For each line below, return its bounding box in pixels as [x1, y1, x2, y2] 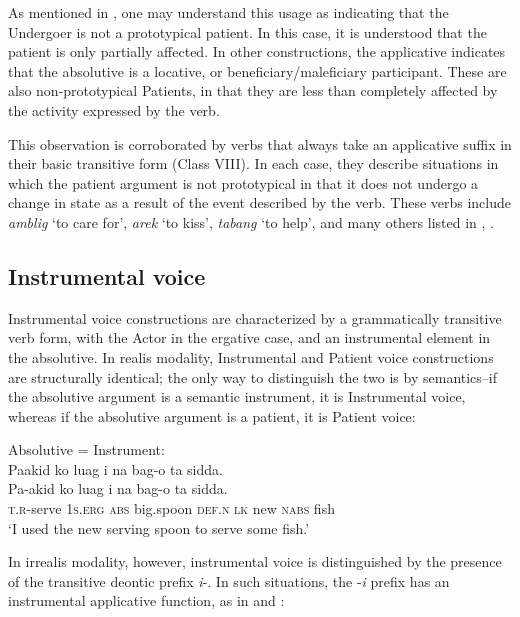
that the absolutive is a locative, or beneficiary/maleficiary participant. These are [8, 60, 507, 81]
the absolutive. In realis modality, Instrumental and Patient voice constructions [8, 346, 494, 367]
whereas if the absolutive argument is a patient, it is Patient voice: [8, 405, 416, 426]
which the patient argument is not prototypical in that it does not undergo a [8, 172, 479, 193]
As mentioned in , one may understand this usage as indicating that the [8, 2, 449, 22]
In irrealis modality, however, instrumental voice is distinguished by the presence [8, 551, 502, 572]
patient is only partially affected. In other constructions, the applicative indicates [8, 41, 506, 62]
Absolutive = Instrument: [8, 439, 165, 460]
